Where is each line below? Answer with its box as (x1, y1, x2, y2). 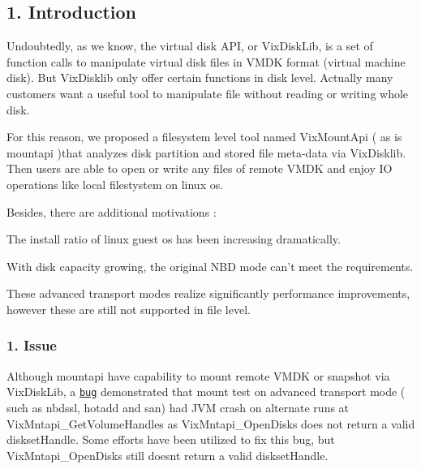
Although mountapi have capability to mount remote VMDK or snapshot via (6, 367, 390, 384)
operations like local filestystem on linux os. (6, 175, 224, 192)
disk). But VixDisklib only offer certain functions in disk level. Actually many (6, 69, 393, 86)
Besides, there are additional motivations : (6, 203, 217, 220)
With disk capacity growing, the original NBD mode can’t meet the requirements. (6, 257, 414, 274)
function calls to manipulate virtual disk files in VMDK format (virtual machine (6, 53, 406, 70)
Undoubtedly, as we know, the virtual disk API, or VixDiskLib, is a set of (6, 37, 373, 54)
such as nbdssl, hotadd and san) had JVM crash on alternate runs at (6, 398, 350, 415)
